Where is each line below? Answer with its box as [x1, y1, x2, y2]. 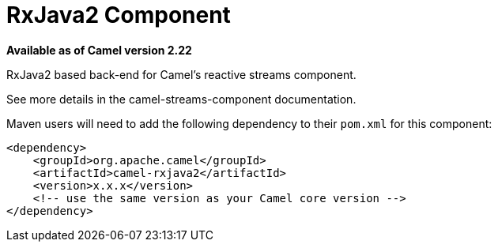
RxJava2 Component [6, 2, 231, 28]
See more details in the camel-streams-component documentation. [6, 92, 357, 106]
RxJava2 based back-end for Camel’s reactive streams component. [6, 67, 357, 81]
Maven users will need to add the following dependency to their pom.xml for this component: [6, 116, 492, 130]
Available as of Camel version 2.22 [6, 43, 192, 57]
